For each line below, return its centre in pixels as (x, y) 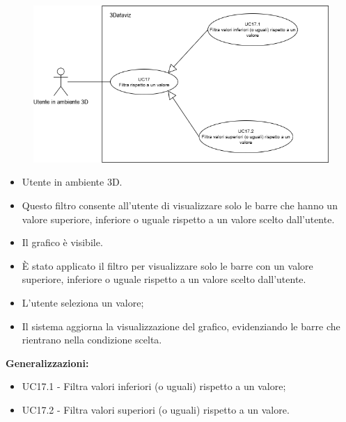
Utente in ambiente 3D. (72, 182)
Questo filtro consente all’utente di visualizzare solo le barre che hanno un (180, 205)
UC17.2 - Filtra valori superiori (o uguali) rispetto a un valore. (156, 409)
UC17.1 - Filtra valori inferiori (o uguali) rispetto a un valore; (154, 386)
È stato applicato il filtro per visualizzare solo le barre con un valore (167, 265)
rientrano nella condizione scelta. (92, 340)
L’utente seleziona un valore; (83, 303)
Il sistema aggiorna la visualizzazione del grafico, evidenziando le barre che (181, 326)
